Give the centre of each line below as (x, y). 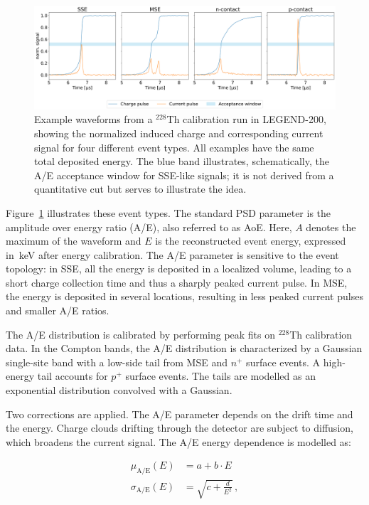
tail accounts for (73, 376)
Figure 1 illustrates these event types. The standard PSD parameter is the (169, 212)
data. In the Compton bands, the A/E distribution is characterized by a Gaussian (184, 348)
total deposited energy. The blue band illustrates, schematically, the (182, 161)
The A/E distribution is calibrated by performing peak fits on (141, 334)
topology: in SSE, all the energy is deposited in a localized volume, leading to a (179, 269)
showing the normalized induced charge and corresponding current (179, 133)
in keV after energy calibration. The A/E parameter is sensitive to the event (172, 254)
